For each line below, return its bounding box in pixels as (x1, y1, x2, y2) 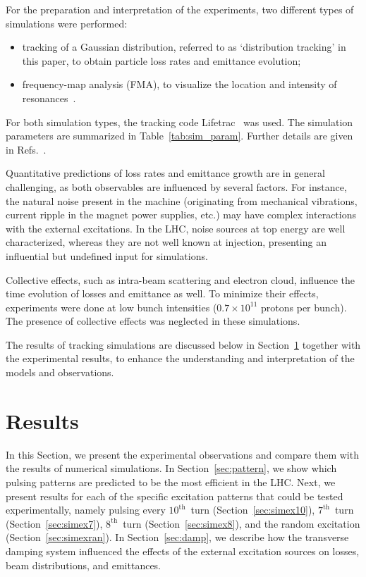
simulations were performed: (6, 15, 128, 30)
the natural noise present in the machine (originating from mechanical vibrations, (6, 193, 358, 208)
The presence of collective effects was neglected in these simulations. (6, 314, 300, 328)
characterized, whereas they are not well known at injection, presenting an (6, 235, 327, 249)
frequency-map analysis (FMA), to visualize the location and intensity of (22, 77, 337, 92)
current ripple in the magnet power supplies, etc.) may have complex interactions (6, 207, 357, 222)
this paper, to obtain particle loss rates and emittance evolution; (22, 53, 301, 68)
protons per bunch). (261, 299, 347, 314)
